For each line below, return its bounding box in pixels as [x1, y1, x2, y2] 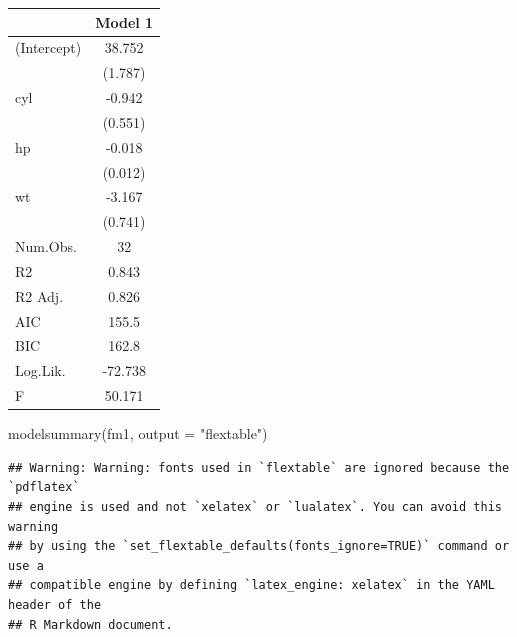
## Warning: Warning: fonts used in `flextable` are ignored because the [8, 460, 510, 475]
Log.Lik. [15, 360, 66, 381]
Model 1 [95, 11, 154, 32]
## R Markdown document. [8, 617, 173, 632]
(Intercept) [15, 37, 82, 58]
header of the [8, 598, 102, 612]
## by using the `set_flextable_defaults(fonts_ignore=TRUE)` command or [8, 539, 510, 554]
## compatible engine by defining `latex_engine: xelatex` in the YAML [8, 578, 495, 593]
